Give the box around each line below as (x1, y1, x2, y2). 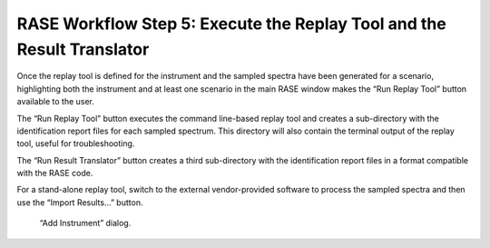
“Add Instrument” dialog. (39, 218, 132, 229)
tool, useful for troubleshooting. (16, 138, 135, 149)
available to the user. (16, 96, 95, 107)
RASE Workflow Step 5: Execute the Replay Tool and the (16, 14, 446, 34)
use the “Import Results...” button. (16, 196, 143, 208)
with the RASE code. (16, 168, 93, 179)
